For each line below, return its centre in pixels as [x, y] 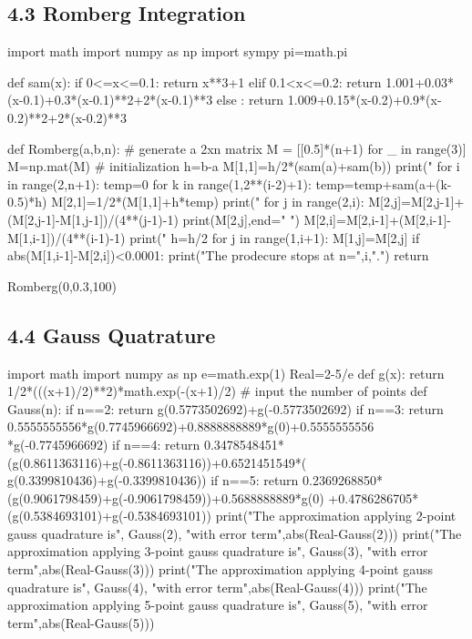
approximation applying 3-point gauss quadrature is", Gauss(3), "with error [218, 551]
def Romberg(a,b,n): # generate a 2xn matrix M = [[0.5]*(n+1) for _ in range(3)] [237, 148]
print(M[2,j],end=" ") [241, 219]
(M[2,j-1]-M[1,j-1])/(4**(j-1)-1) [93, 219]
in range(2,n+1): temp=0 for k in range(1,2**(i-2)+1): [159, 183]
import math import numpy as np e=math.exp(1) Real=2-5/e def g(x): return [226, 373]
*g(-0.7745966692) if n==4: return [104, 444]
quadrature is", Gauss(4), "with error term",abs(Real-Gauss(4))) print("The [217, 587]
